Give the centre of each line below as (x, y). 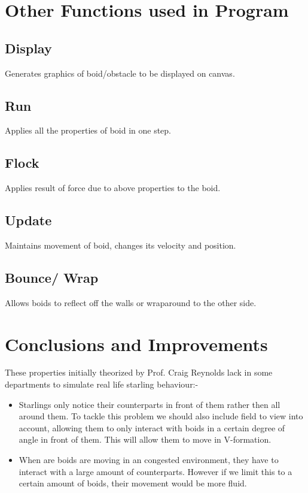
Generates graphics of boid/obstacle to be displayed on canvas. (120, 73)
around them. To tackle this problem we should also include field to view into (161, 416)
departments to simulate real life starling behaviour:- (102, 384)
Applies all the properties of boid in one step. (88, 130)
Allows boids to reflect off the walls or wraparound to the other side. (131, 302)
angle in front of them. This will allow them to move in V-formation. (145, 439)
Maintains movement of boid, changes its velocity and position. (121, 245)
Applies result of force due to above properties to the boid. (113, 188)
